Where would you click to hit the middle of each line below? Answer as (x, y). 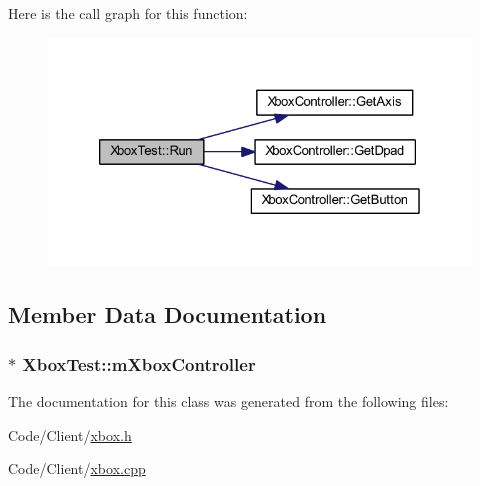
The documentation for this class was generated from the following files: (228, 401)
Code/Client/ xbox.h (70, 434)
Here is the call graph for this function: (128, 13)
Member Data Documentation (167, 314)
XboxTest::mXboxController (139, 363)
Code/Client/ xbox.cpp (77, 468)
